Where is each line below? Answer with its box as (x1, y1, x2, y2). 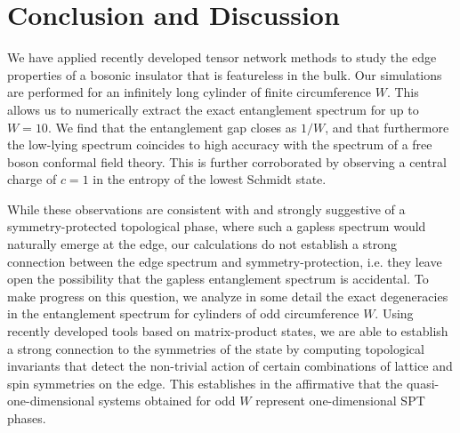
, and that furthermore (325, 117, 449, 136)
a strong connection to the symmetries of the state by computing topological (7, 339, 424, 357)
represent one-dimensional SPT (255, 391, 425, 410)
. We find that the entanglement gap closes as (47, 117, 297, 136)
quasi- (406, 373, 440, 392)
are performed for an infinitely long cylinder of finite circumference (7, 83, 372, 101)
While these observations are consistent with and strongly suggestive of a (7, 199, 406, 218)
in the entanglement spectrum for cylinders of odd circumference (7, 304, 359, 323)
